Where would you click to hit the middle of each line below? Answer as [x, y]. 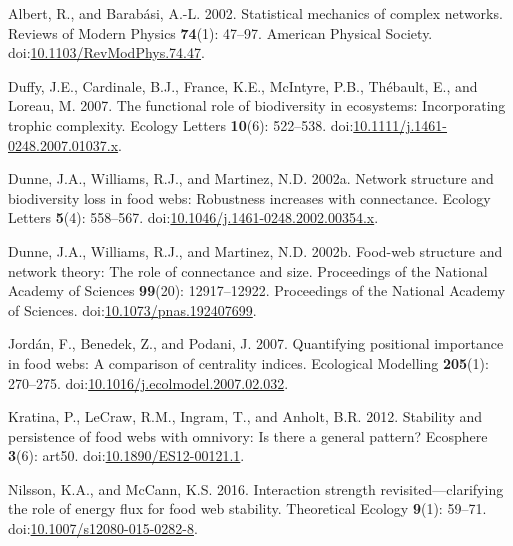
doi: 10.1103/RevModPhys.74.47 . [106, 52]
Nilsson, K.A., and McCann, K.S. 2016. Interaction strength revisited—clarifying [256, 488]
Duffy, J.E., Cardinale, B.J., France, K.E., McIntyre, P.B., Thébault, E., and [243, 85]
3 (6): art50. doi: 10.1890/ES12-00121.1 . [126, 455]
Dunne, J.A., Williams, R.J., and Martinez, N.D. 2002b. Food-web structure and [255, 250]
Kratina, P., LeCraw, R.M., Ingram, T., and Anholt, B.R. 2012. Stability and [245, 416]
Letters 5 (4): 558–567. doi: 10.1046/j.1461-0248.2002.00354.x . [193, 217]
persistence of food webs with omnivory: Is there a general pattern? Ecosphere [248, 435]
